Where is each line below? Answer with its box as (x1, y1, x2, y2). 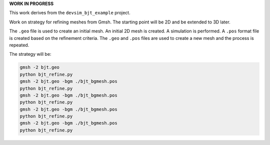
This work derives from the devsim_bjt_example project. (9, 10, 130, 16)
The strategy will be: (9, 51, 51, 57)
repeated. (9, 42, 29, 48)
